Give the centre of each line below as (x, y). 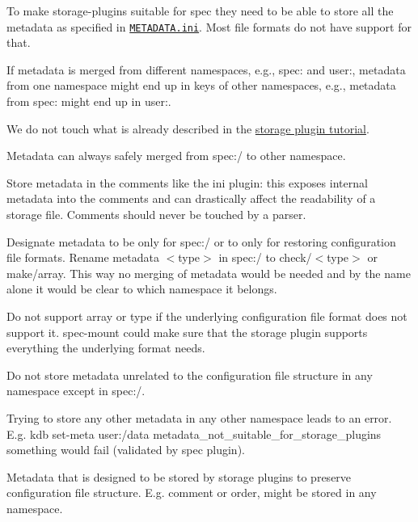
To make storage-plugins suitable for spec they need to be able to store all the (200, 11)
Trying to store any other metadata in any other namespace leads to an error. (199, 417)
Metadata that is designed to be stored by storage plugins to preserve (179, 476)
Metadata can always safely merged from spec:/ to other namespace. (176, 156)
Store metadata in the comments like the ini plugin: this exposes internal (187, 182)
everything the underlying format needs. (106, 348)
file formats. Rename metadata (83, 257)
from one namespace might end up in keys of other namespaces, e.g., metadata (201, 85)
